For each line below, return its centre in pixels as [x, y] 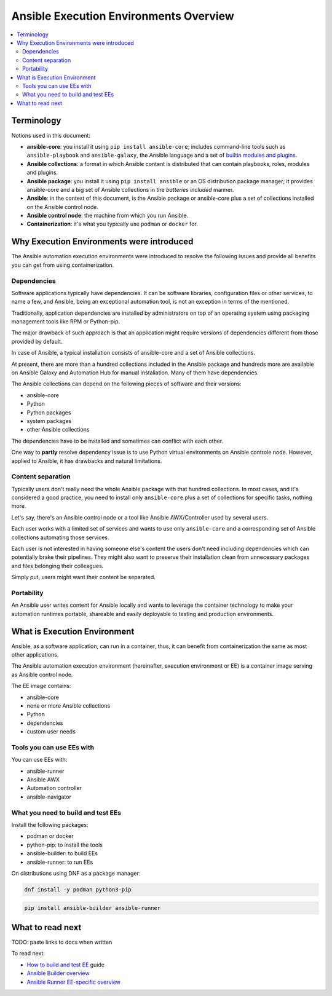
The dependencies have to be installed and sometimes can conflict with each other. [117, 441]
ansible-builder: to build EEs [62, 853]
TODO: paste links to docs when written [62, 942]
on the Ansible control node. [62, 207]
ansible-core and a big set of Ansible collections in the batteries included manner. [130, 189]
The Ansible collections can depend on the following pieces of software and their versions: [127, 384]
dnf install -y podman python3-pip [78, 889]
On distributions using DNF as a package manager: [76, 873]
